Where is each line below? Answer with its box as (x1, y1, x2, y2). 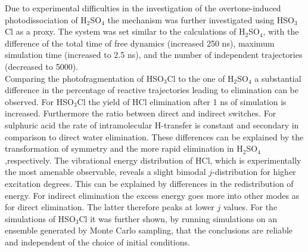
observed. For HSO (5, 95, 74, 107)
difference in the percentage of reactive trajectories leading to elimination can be (5, 84, 298, 96)
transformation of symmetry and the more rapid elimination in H (5, 142, 243, 155)
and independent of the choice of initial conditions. (5, 235, 190, 248)
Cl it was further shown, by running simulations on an (79, 212, 278, 225)
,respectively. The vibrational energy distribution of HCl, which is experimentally (5, 153, 301, 166)
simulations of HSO (5, 212, 76, 225)
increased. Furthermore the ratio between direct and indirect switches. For (5, 107, 276, 119)
